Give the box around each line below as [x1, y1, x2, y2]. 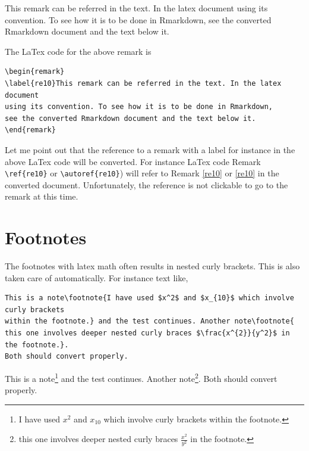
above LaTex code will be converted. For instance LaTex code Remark [5, 155, 261, 167]
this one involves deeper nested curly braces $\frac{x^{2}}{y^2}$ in [5, 329, 290, 338]
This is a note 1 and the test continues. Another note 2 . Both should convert [5, 370, 278, 384]
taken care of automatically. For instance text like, [5, 271, 188, 284]
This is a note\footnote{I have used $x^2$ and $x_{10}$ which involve [5, 294, 294, 303]
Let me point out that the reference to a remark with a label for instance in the [5, 143, 295, 155]
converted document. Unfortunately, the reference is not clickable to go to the [5, 178, 288, 191]
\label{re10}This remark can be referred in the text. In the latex [5, 79, 282, 88]
